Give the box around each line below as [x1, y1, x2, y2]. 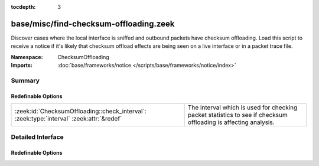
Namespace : [11, 53, 44, 60]
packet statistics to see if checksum [187, 111, 288, 119]
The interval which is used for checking [187, 103, 298, 112]
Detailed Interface [11, 133, 64, 141]
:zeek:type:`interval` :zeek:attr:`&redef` [14, 115, 122, 123]
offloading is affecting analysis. [187, 118, 275, 126]
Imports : [11, 62, 32, 69]
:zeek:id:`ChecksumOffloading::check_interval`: [14, 107, 147, 115]
